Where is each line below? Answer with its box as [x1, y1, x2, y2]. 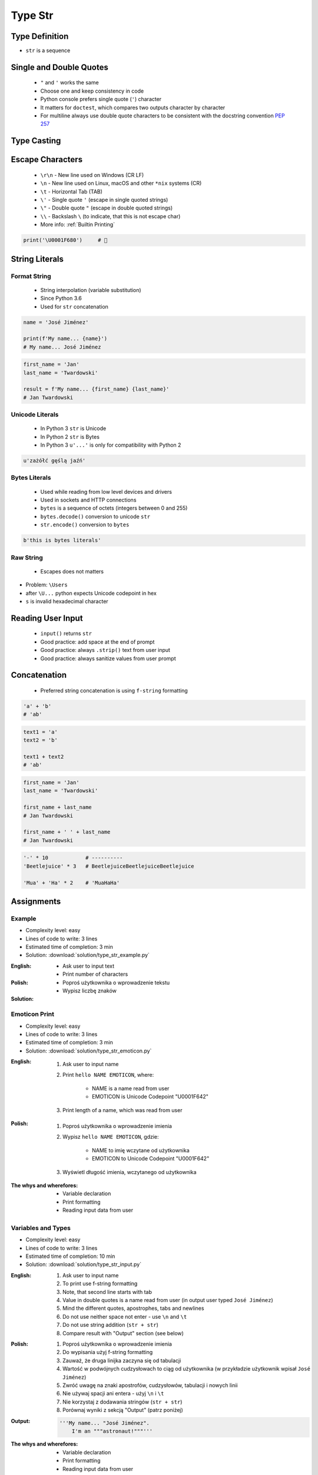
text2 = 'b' [23, 737, 58, 743]
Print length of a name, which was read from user [62, 1106, 183, 1113]
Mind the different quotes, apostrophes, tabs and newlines [62, 1304, 204, 1312]
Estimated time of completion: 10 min [25, 1253, 115, 1260]
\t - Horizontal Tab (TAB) [40, 188, 103, 195]
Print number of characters [62, 971, 128, 978]
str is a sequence [25, 47, 71, 54]
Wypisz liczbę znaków [62, 987, 117, 994]
